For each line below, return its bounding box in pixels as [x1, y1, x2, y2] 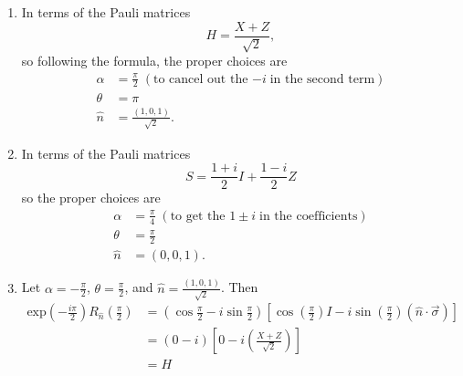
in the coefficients [259, 209, 358, 223]
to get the [170, 209, 226, 223]
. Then [220, 277, 258, 297]
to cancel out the [153, 72, 248, 86]
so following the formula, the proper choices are [21, 51, 288, 70]
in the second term [269, 72, 375, 86]
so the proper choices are [21, 188, 161, 207]
